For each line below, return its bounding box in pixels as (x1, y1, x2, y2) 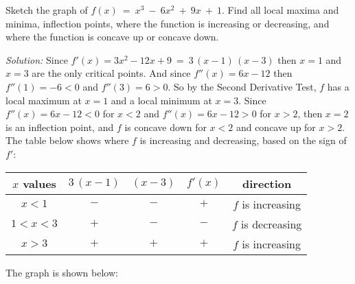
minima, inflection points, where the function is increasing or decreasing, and (5, 16, 330, 30)
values (23, 175, 56, 191)
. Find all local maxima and (222, 3, 339, 16)
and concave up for (236, 119, 316, 134)
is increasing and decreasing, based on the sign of (139, 133, 347, 147)
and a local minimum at (111, 93, 212, 107)
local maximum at (5, 93, 82, 107)
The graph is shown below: (5, 265, 118, 279)
